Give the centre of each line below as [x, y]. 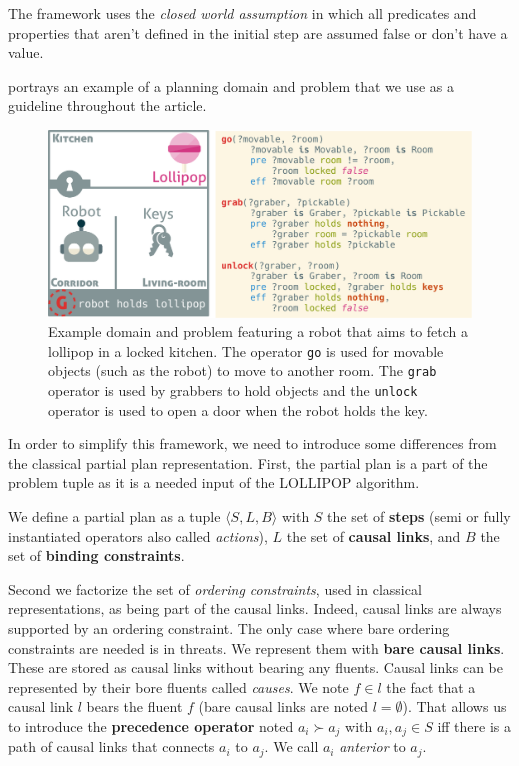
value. [26, 52]
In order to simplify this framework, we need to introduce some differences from [252, 443]
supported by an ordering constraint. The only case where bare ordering [229, 628]
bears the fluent [134, 706]
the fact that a [431, 686]
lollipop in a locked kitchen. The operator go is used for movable [246, 350]
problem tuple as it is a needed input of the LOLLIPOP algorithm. [214, 482]
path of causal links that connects [111, 746]
